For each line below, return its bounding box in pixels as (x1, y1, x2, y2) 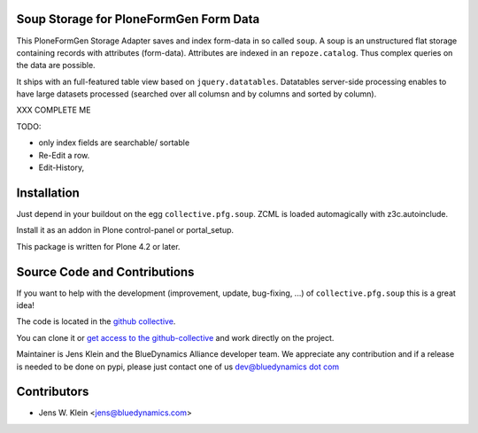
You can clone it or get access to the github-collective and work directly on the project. (16, 332, 335, 343)
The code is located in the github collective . (16, 316, 176, 327)
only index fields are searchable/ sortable (38, 137, 190, 148)
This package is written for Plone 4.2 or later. (16, 241, 181, 251)
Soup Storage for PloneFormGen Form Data (16, 12, 260, 27)
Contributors (16, 384, 89, 399)
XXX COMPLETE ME (16, 104, 91, 115)
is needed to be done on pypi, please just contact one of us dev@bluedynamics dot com (16, 361, 340, 372)
